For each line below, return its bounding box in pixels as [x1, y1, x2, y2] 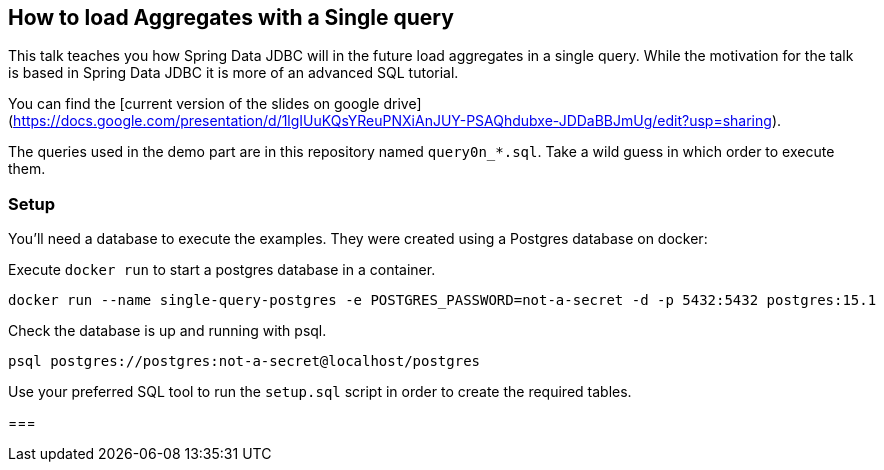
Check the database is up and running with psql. [8, 322, 327, 340]
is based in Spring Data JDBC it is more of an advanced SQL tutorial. [8, 64, 459, 82]
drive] [383, 95, 422, 113]
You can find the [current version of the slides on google [8, 95, 380, 113]
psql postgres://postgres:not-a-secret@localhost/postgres [8, 353, 481, 370]
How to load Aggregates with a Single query [8, 5, 454, 30]
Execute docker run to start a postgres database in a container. [8, 261, 436, 279]
